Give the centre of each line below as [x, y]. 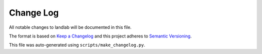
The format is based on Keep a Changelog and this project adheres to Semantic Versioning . [100, 36]
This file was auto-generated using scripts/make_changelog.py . [77, 45]
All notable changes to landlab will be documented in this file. [70, 27]
